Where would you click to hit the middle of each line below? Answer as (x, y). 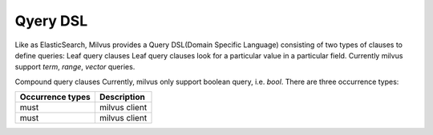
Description (122, 97)
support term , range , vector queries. (75, 67)
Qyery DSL (51, 21)
